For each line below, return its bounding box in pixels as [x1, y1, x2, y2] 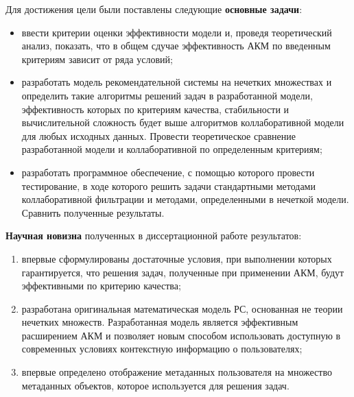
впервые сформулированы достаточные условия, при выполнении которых [21, 251, 332, 265]
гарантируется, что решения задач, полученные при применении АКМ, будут [21, 265, 344, 279]
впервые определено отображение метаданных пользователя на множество [21, 365, 332, 379]
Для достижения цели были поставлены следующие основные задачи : [5, 2, 303, 16]
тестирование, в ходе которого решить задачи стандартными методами [21, 178, 316, 193]
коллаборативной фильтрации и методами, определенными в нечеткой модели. [21, 192, 349, 206]
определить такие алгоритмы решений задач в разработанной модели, [21, 88, 313, 102]
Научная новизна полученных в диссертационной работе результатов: [5, 228, 302, 243]
